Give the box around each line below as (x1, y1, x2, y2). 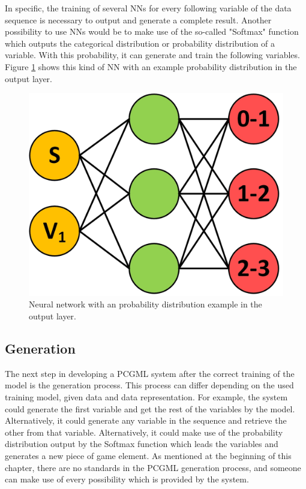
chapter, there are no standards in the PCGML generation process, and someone (5, 461, 301, 473)
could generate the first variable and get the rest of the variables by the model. (5, 402, 295, 415)
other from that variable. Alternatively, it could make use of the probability (5, 425, 283, 438)
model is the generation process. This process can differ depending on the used (5, 379, 294, 391)
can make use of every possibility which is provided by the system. (5, 473, 249, 485)
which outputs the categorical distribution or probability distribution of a (5, 37, 275, 49)
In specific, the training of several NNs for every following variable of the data (5, 2, 292, 14)
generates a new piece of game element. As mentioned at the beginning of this (5, 449, 292, 461)
